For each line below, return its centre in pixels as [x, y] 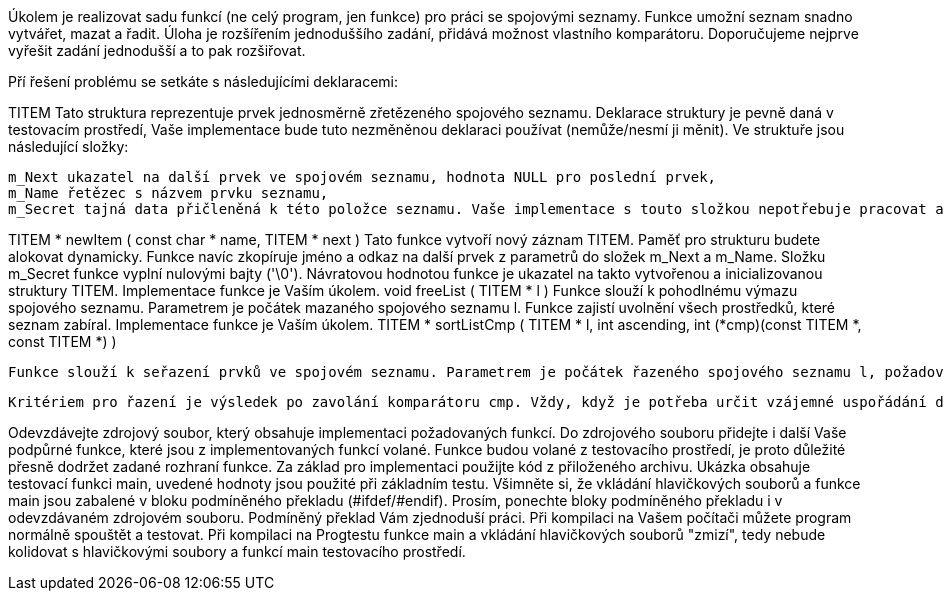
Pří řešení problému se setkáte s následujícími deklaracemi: [203, 81]
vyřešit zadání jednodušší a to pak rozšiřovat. [157, 50]
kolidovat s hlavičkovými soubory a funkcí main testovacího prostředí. [237, 551]
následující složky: [68, 146]
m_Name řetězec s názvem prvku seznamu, [168, 193]
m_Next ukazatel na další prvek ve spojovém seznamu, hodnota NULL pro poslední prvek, [362, 177]
